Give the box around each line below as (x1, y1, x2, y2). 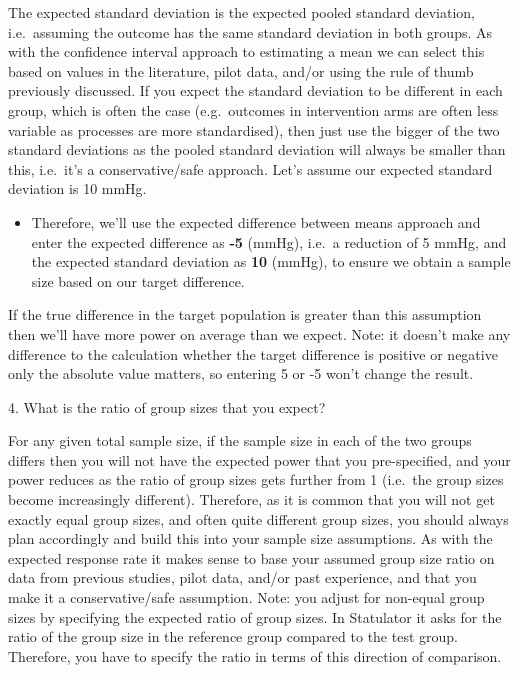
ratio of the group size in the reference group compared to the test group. (8, 626, 458, 647)
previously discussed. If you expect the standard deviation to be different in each (8, 80, 503, 101)
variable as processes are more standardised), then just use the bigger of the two (8, 119, 500, 140)
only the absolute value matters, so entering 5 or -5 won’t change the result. (8, 363, 474, 384)
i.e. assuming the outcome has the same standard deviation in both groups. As (8, 21, 493, 42)
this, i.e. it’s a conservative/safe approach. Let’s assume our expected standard (8, 158, 493, 179)
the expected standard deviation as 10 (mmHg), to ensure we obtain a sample (31, 251, 511, 272)
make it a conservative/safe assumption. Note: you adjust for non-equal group (8, 587, 485, 608)
